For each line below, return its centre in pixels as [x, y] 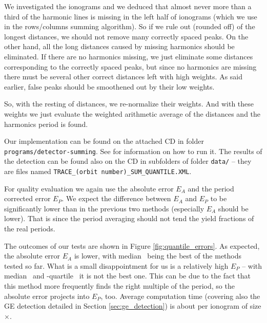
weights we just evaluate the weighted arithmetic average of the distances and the [132, 113]
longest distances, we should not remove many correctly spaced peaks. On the [126, 36]
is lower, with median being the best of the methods [158, 256]
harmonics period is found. [46, 124]
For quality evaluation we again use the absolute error [89, 188]
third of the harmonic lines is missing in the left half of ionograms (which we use [131, 16]
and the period [211, 188]
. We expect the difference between [116, 198]
